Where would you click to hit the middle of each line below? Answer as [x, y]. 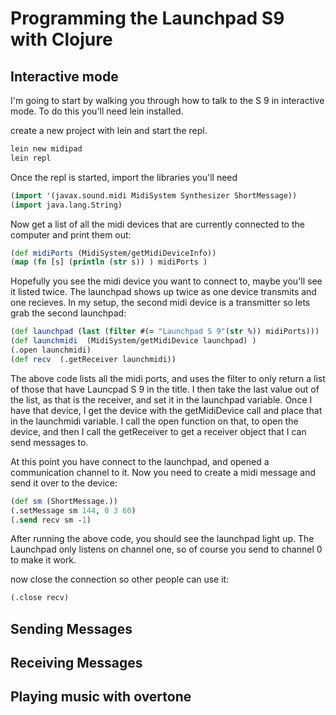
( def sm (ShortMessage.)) [64, 501]
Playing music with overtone [101, 697]
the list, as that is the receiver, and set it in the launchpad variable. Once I [161, 399]
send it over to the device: [64, 483]
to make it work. [43, 560]
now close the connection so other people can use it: [120, 579]
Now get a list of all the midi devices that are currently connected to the [157, 224]
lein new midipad [46, 149]
